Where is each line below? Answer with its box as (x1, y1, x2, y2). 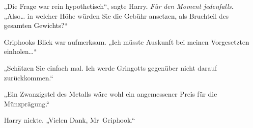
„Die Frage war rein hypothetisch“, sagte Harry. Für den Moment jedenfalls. (4, 1, 234, 11)
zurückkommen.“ (4, 72, 54, 82)
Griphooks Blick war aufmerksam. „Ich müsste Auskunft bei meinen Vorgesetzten (4, 36, 250, 47)
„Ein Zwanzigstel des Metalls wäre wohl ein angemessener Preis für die (4, 89, 217, 99)
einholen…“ (4, 46, 37, 56)
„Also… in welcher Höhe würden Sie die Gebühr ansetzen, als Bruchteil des (4, 10, 229, 21)
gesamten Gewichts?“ (4, 20, 68, 30)
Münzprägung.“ (4, 98, 50, 108)
